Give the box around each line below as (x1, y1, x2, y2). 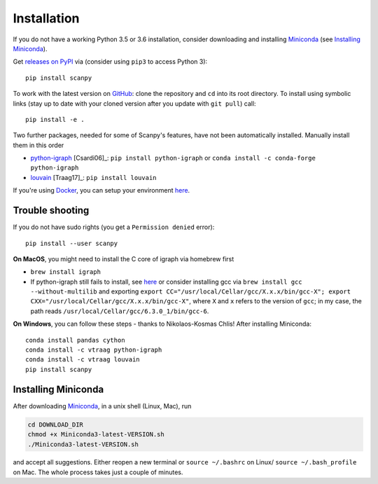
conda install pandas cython (25, 336, 125, 344)
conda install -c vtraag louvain (25, 356, 140, 364)
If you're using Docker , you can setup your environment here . (13, 186, 190, 195)
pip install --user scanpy (25, 239, 118, 247)
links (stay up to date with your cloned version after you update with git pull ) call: (13, 99, 256, 108)
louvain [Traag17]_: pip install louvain (30, 173, 157, 181)
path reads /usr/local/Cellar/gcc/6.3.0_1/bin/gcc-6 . (30, 307, 209, 315)
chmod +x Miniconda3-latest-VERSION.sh (27, 431, 164, 438)
